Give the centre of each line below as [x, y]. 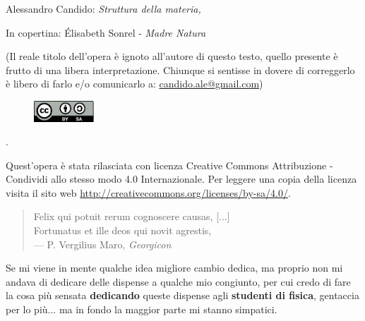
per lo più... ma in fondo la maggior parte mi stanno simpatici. [142, 309]
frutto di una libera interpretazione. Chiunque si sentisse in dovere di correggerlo [180, 69]
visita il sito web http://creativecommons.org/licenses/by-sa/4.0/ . [148, 192]
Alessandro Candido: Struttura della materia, [103, 8]
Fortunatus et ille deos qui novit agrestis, [122, 230]
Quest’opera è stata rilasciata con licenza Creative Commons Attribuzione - [169, 165]
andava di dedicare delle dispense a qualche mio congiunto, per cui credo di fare [178, 281]
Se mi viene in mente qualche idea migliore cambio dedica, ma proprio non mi [174, 268]
